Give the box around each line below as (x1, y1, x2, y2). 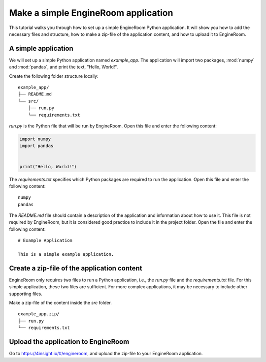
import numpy (19, 136, 51, 142)
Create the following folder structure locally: (9, 73, 99, 79)
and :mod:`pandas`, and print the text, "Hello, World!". (9, 64, 118, 70)
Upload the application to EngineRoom (9, 337, 130, 346)
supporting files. (9, 291, 43, 297)
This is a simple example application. (18, 251, 114, 257)
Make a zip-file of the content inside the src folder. (9, 300, 112, 306)
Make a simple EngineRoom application (9, 7, 173, 18)
